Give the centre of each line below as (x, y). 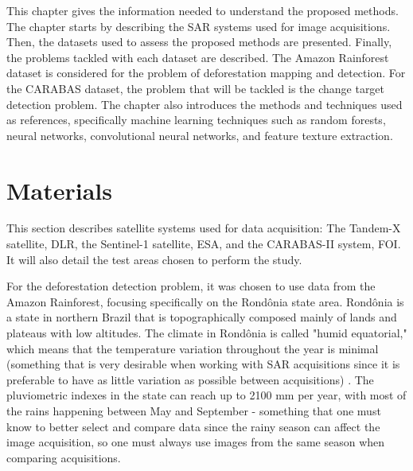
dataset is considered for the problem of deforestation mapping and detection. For (206, 73)
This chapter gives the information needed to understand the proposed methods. (203, 10)
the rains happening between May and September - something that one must (194, 411)
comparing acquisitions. (64, 457)
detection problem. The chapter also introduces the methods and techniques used (205, 104)
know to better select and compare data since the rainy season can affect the (193, 426)
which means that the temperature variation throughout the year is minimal (193, 348)
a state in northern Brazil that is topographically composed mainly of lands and (202, 317)
